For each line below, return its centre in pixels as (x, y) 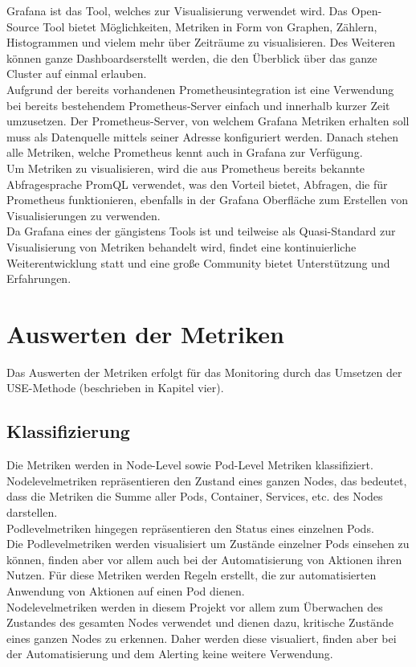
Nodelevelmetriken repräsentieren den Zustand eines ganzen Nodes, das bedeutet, (207, 480)
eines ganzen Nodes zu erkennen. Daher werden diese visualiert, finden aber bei (202, 638)
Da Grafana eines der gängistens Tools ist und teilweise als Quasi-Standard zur (201, 231)
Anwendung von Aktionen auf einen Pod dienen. (126, 590)
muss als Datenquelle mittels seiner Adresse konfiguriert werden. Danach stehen (203, 136)
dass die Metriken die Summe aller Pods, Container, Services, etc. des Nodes (195, 496)
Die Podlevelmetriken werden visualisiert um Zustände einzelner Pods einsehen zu (208, 544)
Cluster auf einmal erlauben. (77, 74)
